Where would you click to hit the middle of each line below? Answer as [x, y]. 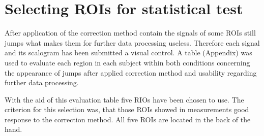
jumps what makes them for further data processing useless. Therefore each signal [132, 42]
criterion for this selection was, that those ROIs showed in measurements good [127, 109]
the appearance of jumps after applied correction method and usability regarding [131, 72]
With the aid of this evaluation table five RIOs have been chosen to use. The [124, 99]
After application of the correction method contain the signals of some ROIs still [130, 33]
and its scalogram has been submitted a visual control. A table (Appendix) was [128, 53]
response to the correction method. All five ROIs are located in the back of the [128, 119]
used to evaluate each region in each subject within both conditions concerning [127, 62]
